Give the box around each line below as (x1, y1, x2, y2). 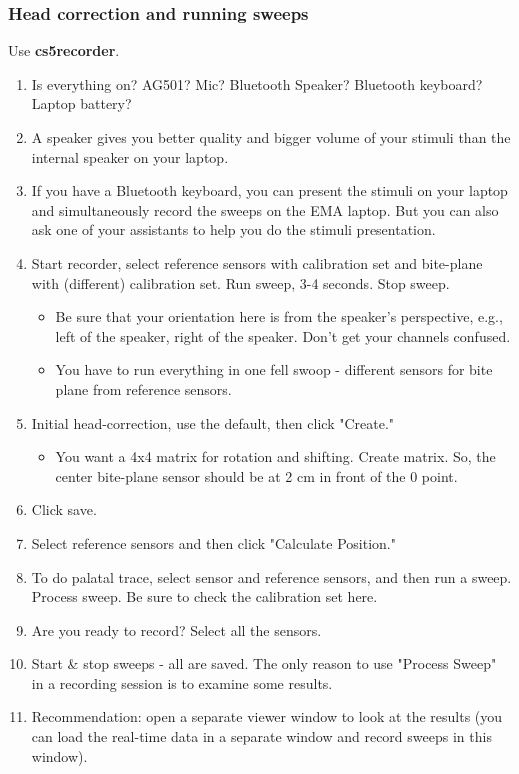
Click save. (31, 499, 97, 520)
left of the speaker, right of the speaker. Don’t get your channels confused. (55, 325, 511, 346)
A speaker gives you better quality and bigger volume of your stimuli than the (31, 127, 511, 147)
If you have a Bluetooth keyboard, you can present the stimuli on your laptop (31, 180, 508, 201)
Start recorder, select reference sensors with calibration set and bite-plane (31, 252, 483, 273)
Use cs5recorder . (8, 40, 120, 61)
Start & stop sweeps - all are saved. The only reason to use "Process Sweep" (31, 653, 497, 674)
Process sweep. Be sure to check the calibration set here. (31, 586, 378, 607)
